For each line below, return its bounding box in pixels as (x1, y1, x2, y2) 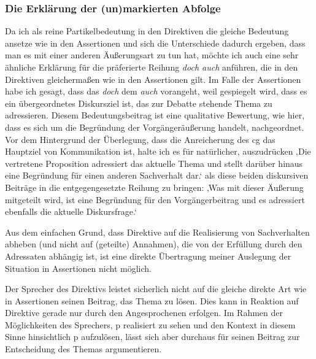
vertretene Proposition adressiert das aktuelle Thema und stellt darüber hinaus (5, 156, 303, 169)
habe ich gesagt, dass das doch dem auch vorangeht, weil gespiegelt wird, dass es (5, 85, 307, 98)
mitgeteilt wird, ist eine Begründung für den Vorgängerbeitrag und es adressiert (5, 193, 305, 206)
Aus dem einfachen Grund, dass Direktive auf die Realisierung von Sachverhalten (5, 225, 310, 238)
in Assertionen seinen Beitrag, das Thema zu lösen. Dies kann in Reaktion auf (5, 294, 299, 307)
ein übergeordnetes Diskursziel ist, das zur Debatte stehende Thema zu (5, 96, 272, 109)
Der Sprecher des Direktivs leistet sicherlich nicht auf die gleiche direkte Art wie (5, 282, 307, 295)
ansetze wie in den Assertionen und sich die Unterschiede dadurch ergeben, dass (5, 36, 306, 49)
